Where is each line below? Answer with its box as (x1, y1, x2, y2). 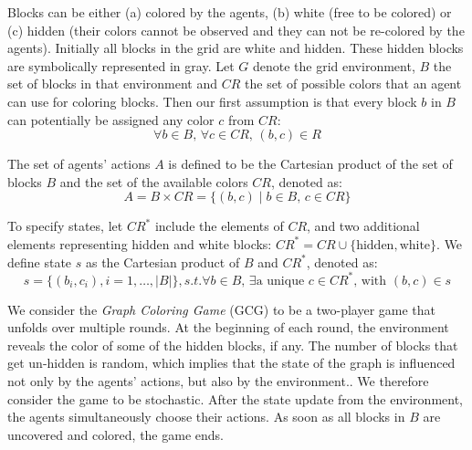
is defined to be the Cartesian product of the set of (168, 154, 453, 173)
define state (7, 252, 72, 271)
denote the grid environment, (252, 56, 415, 75)
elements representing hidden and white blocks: (7, 234, 272, 253)
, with (353, 274, 387, 288)
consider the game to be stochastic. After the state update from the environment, (7, 389, 463, 408)
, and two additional (307, 216, 420, 235)
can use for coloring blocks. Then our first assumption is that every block (7, 91, 417, 110)
